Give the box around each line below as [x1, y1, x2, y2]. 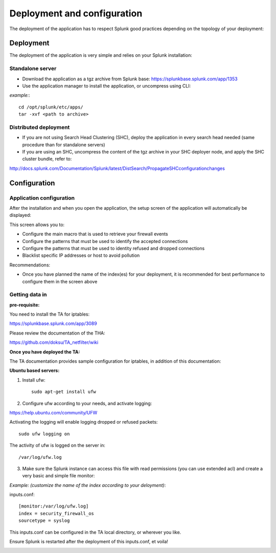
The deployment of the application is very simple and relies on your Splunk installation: [9, 52, 193, 58]
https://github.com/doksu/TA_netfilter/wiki [9, 339, 99, 345]
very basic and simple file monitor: [22, 473, 95, 479]
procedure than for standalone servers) [22, 141, 105, 148]
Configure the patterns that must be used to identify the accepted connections [22, 238, 188, 244]
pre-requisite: [9, 302, 40, 308]
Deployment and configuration [9, 8, 143, 19]
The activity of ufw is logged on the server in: [9, 443, 106, 449]
